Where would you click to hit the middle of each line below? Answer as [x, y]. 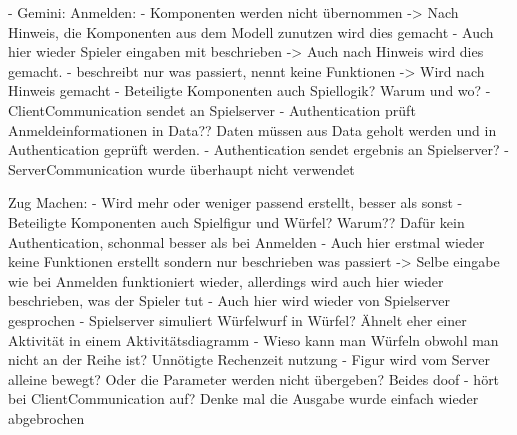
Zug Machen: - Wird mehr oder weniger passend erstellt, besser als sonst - [235, 202]
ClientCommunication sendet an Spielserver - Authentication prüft [212, 109]
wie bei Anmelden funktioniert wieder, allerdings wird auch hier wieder [226, 280]
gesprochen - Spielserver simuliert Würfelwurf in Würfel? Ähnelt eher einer [237, 319]
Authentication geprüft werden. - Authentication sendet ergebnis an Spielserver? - [258, 149]
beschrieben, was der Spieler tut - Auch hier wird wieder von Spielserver [229, 300]
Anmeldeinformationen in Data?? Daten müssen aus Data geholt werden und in [252, 129]
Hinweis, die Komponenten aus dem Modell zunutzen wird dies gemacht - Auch [251, 31]
